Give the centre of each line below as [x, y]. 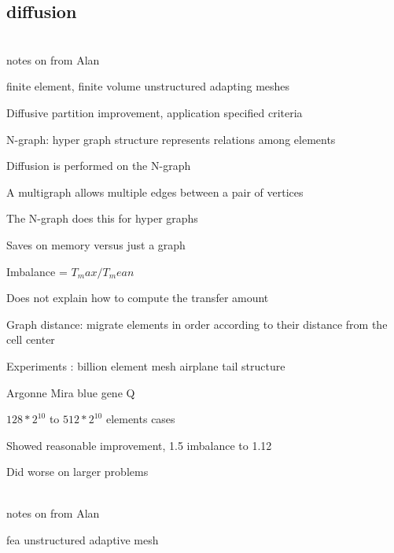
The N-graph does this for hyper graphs [102, 218]
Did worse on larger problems [77, 472]
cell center [31, 339]
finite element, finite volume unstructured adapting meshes [148, 86]
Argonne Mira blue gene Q [71, 392]
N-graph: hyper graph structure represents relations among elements [171, 139]
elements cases [140, 419]
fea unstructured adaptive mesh [83, 540]
